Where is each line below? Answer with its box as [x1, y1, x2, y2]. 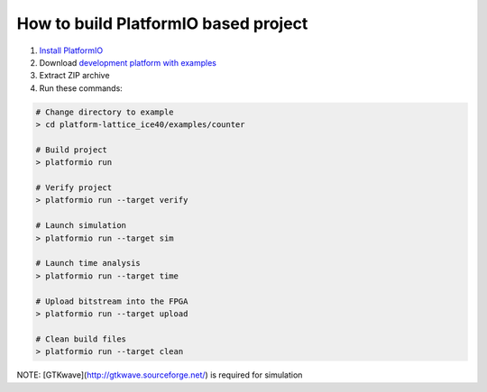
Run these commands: [39, 82, 124, 94]
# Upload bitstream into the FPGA [35, 296, 188, 306]
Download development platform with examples [39, 57, 216, 68]
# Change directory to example [35, 106, 175, 117]
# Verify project [35, 183, 113, 193]
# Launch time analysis [35, 258, 142, 269]
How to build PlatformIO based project [16, 14, 308, 33]
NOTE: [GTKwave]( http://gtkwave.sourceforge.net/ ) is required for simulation [16, 369, 303, 380]
